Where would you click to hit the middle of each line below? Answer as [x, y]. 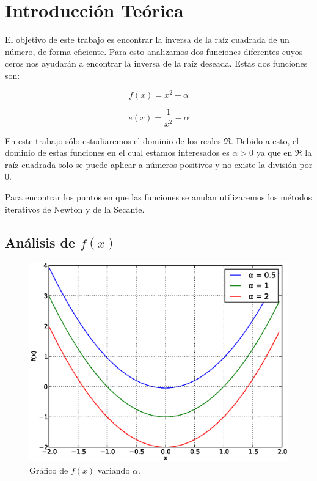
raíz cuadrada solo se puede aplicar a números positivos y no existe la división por [159, 164]
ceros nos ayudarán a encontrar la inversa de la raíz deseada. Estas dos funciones [156, 63]
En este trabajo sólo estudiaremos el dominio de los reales [113, 140]
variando [114, 470]
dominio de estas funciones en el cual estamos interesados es [117, 152]
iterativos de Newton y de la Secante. [75, 209]
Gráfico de [49, 470]
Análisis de [40, 242]
